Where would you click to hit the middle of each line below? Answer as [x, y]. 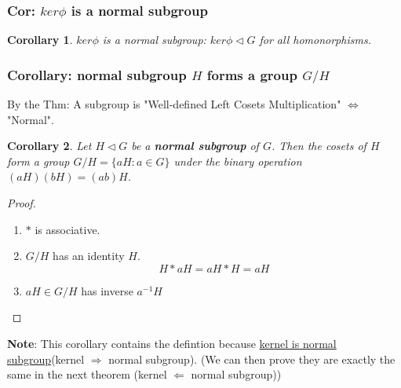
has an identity [89, 256]
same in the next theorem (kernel [87, 374]
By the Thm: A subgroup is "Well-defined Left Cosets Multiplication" [174, 104]
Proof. [22, 203]
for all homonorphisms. [315, 40]
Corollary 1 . [40, 40]
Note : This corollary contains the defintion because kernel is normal [172, 344]
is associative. [67, 229]
